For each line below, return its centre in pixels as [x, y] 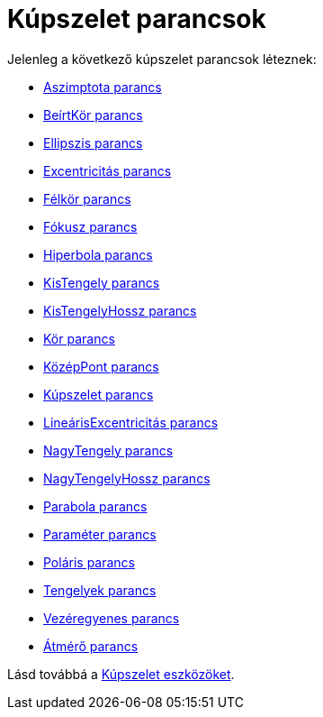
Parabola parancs [95, 506]
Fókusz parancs [90, 226]
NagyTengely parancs [108, 450]
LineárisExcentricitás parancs [131, 422]
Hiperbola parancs [98, 254]
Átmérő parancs [91, 646]
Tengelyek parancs [100, 590]
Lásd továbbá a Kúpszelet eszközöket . [121, 674]
